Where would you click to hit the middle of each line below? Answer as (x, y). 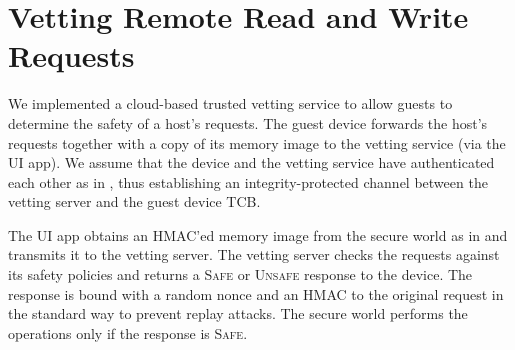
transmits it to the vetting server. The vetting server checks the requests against (254, 254)
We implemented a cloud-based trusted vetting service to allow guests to (230, 103)
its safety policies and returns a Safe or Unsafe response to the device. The (240, 274)
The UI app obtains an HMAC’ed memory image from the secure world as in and (258, 234)
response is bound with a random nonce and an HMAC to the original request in (256, 293)
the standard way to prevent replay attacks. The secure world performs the (238, 313)
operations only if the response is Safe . (128, 332)
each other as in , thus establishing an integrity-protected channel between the (248, 181)
